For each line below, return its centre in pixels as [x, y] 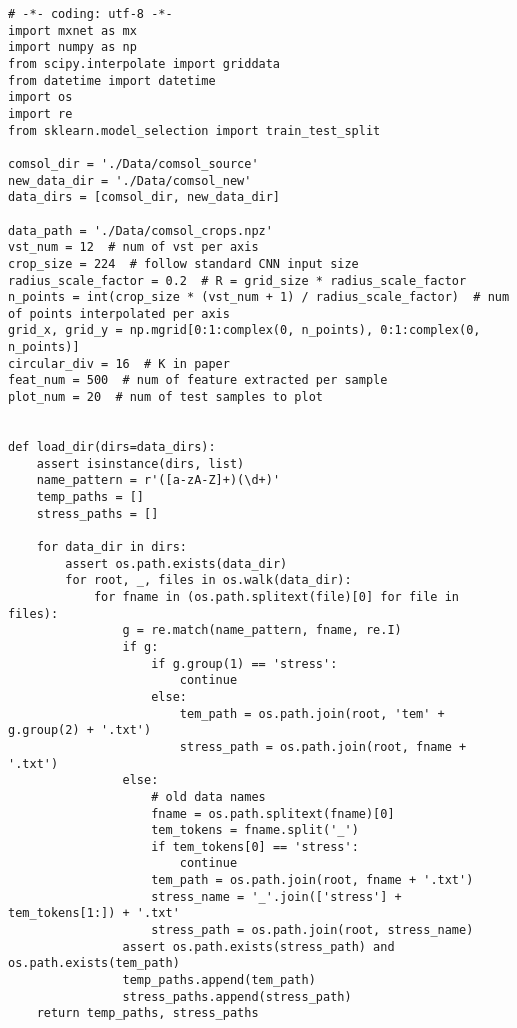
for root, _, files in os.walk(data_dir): [208, 580]
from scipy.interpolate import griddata [144, 63]
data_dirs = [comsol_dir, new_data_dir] [144, 197]
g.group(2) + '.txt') [80, 730]
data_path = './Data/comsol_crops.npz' [140, 230]
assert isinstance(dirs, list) [140, 463]
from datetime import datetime [112, 80]
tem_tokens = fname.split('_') [255, 830]
